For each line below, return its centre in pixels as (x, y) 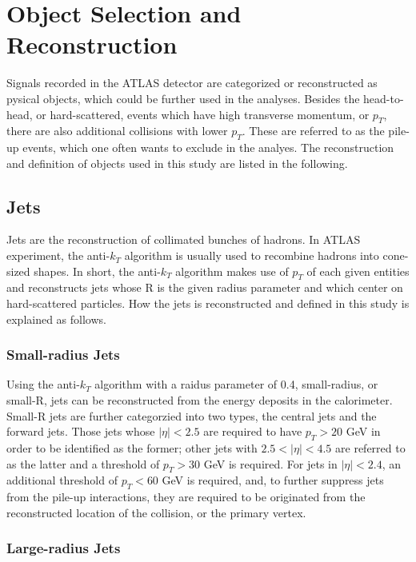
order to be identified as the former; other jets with (132, 448)
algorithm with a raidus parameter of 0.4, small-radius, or (236, 384)
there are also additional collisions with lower (117, 131)
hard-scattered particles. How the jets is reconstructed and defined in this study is (208, 303)
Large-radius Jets (64, 548)
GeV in (363, 431)
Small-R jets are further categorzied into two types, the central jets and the (192, 415)
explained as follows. (56, 319)
